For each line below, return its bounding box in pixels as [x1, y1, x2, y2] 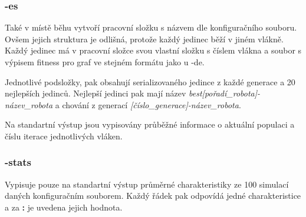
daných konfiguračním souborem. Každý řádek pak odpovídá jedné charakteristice [5, 189, 301, 202]
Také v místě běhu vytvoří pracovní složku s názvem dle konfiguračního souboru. [5, 21, 297, 34]
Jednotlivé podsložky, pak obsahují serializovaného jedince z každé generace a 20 [5, 75, 295, 88]
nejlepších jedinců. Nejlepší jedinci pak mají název [5, 87, 186, 99]
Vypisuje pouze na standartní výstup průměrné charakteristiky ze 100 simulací [5, 178, 289, 190]
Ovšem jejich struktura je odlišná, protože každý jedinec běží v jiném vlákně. [5, 32, 284, 45]
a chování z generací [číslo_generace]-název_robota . [55, 98, 241, 111]
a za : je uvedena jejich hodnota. [5, 201, 123, 213]
